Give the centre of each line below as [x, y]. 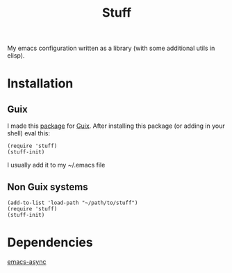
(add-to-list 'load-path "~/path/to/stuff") [73, 203]
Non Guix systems [48, 187]
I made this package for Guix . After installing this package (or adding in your [116, 126]
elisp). [16, 56]
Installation [40, 84]
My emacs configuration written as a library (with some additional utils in [111, 48]
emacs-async [27, 261]
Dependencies [50, 243]
